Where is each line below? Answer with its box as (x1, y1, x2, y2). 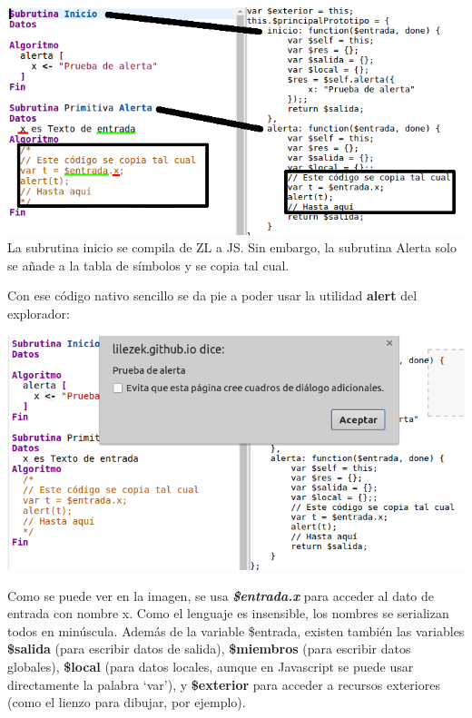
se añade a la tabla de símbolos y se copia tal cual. (7, 255, 290, 274)
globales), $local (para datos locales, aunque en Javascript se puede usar (7, 656, 414, 675)
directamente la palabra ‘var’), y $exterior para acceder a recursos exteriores (7, 674, 440, 693)
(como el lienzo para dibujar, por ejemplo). (7, 693, 246, 712)
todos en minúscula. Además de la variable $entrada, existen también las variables (7, 621, 465, 640)
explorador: (7, 303, 70, 322)
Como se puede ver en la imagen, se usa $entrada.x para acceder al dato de (7, 585, 435, 605)
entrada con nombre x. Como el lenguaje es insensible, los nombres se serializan (7, 604, 449, 623)
